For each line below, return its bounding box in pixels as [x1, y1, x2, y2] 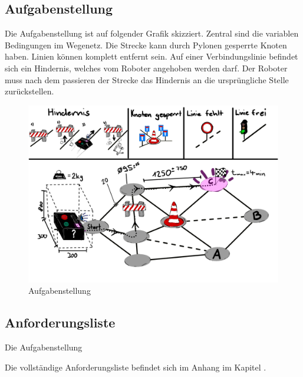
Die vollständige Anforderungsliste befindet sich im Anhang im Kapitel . [5, 360, 266, 373]
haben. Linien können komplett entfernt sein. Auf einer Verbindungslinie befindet [5, 50, 298, 63]
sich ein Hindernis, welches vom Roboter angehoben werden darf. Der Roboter [5, 61, 288, 74]
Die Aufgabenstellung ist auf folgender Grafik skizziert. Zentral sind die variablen [5, 27, 299, 40]
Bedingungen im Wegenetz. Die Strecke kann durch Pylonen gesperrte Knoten [5, 38, 287, 51]
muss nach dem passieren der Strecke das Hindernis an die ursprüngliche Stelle [5, 73, 289, 86]
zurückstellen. [5, 85, 54, 97]
